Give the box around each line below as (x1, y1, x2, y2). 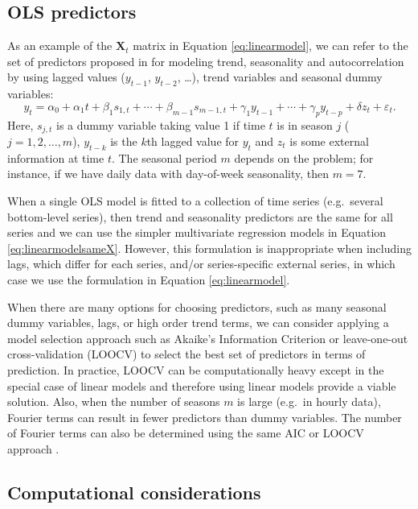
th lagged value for (146, 133, 240, 150)
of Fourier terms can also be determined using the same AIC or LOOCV (7, 424, 364, 441)
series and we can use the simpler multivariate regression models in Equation (7, 224, 387, 241)
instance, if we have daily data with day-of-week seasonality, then (7, 165, 329, 182)
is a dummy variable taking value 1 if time (55, 116, 265, 133)
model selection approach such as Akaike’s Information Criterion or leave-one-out (7, 329, 408, 346)
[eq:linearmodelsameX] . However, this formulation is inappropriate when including (7, 239, 412, 256)
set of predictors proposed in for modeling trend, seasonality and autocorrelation (7, 52, 404, 69)
